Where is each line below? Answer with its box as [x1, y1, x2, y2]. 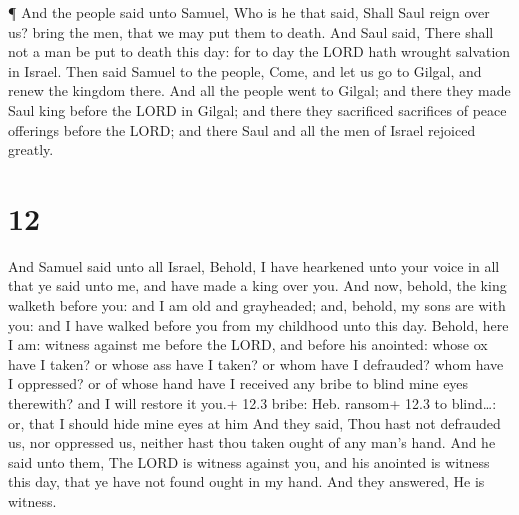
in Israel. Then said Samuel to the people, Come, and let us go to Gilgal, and [8, 60, 482, 81]
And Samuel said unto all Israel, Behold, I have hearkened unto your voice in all [8, 255, 500, 276]
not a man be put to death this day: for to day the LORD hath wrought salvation [8, 41, 511, 62]
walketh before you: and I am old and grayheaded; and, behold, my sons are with [8, 295, 506, 316]
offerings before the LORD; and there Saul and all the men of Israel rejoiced [8, 119, 476, 140]
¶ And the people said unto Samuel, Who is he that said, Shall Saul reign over [8, 2, 490, 22]
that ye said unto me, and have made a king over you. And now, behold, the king [8, 275, 507, 296]
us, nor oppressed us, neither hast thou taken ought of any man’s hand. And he [8, 432, 496, 453]
